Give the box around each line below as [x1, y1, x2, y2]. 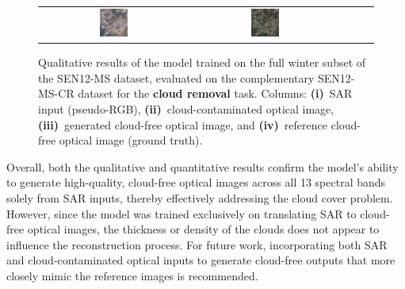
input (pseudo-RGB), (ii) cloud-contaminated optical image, [38, 101, 334, 118]
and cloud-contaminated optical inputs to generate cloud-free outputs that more [6, 252, 395, 268]
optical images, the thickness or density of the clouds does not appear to [27, 221, 380, 237]
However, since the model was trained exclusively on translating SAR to [6, 205, 357, 222]
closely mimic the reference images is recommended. [6, 267, 258, 283]
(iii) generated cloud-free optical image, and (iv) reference [38, 116, 327, 133]
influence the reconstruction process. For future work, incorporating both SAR [6, 236, 388, 252]
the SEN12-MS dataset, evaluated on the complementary [38, 69, 315, 86]
